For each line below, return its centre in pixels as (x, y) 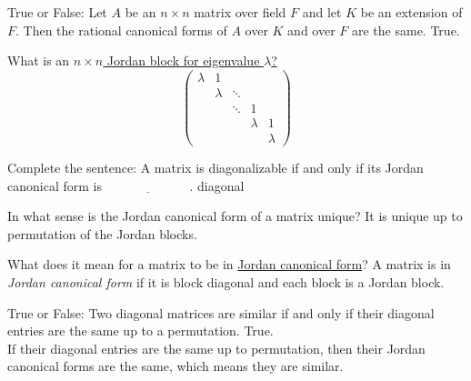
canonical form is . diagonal (126, 185)
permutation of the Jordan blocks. (102, 233)
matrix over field (240, 12)
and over (311, 30)
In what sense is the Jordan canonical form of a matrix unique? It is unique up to (235, 216)
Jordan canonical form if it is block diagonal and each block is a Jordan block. (226, 281)
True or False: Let (57, 12)
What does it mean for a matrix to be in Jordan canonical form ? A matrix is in (229, 264)
